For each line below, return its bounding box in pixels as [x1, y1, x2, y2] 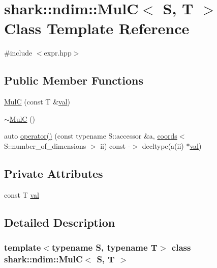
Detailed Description [4, 214, 115, 230]
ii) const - [100, 140, 131, 151]
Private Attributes [4, 165, 103, 181]
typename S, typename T [51, 240, 158, 253]
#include [4, 47, 33, 58]
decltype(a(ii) [142, 140, 184, 151]
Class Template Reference [4, 18, 190, 39]
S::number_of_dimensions [4, 140, 86, 151]
